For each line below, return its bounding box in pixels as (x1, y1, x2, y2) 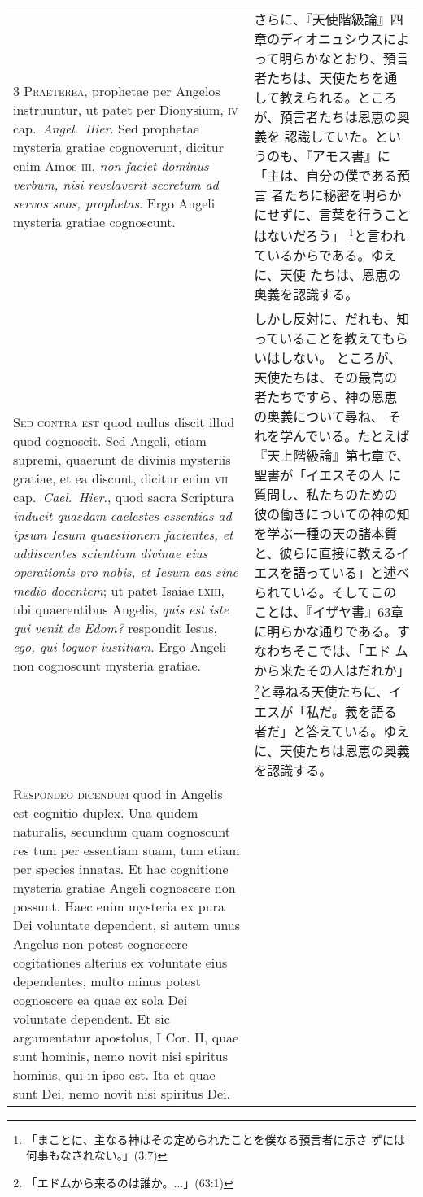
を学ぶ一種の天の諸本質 (254, 524, 398, 544)
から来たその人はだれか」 (254, 661, 410, 680)
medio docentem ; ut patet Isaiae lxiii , (13, 581, 225, 601)
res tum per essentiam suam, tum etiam (13, 840, 240, 859)
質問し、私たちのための (254, 485, 398, 505)
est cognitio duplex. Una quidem (13, 802, 198, 822)
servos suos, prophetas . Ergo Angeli (13, 194, 216, 213)
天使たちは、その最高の (254, 368, 398, 387)
